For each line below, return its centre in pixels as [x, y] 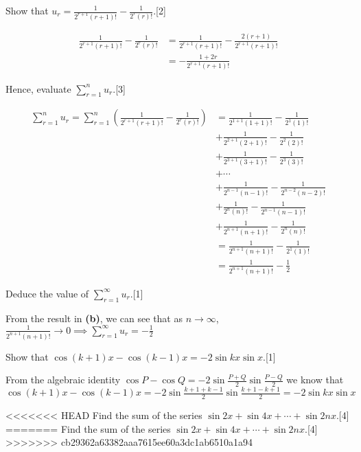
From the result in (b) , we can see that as [94, 318]
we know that [315, 380]
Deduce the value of [47, 293]
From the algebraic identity [63, 380]
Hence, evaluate [38, 88]
